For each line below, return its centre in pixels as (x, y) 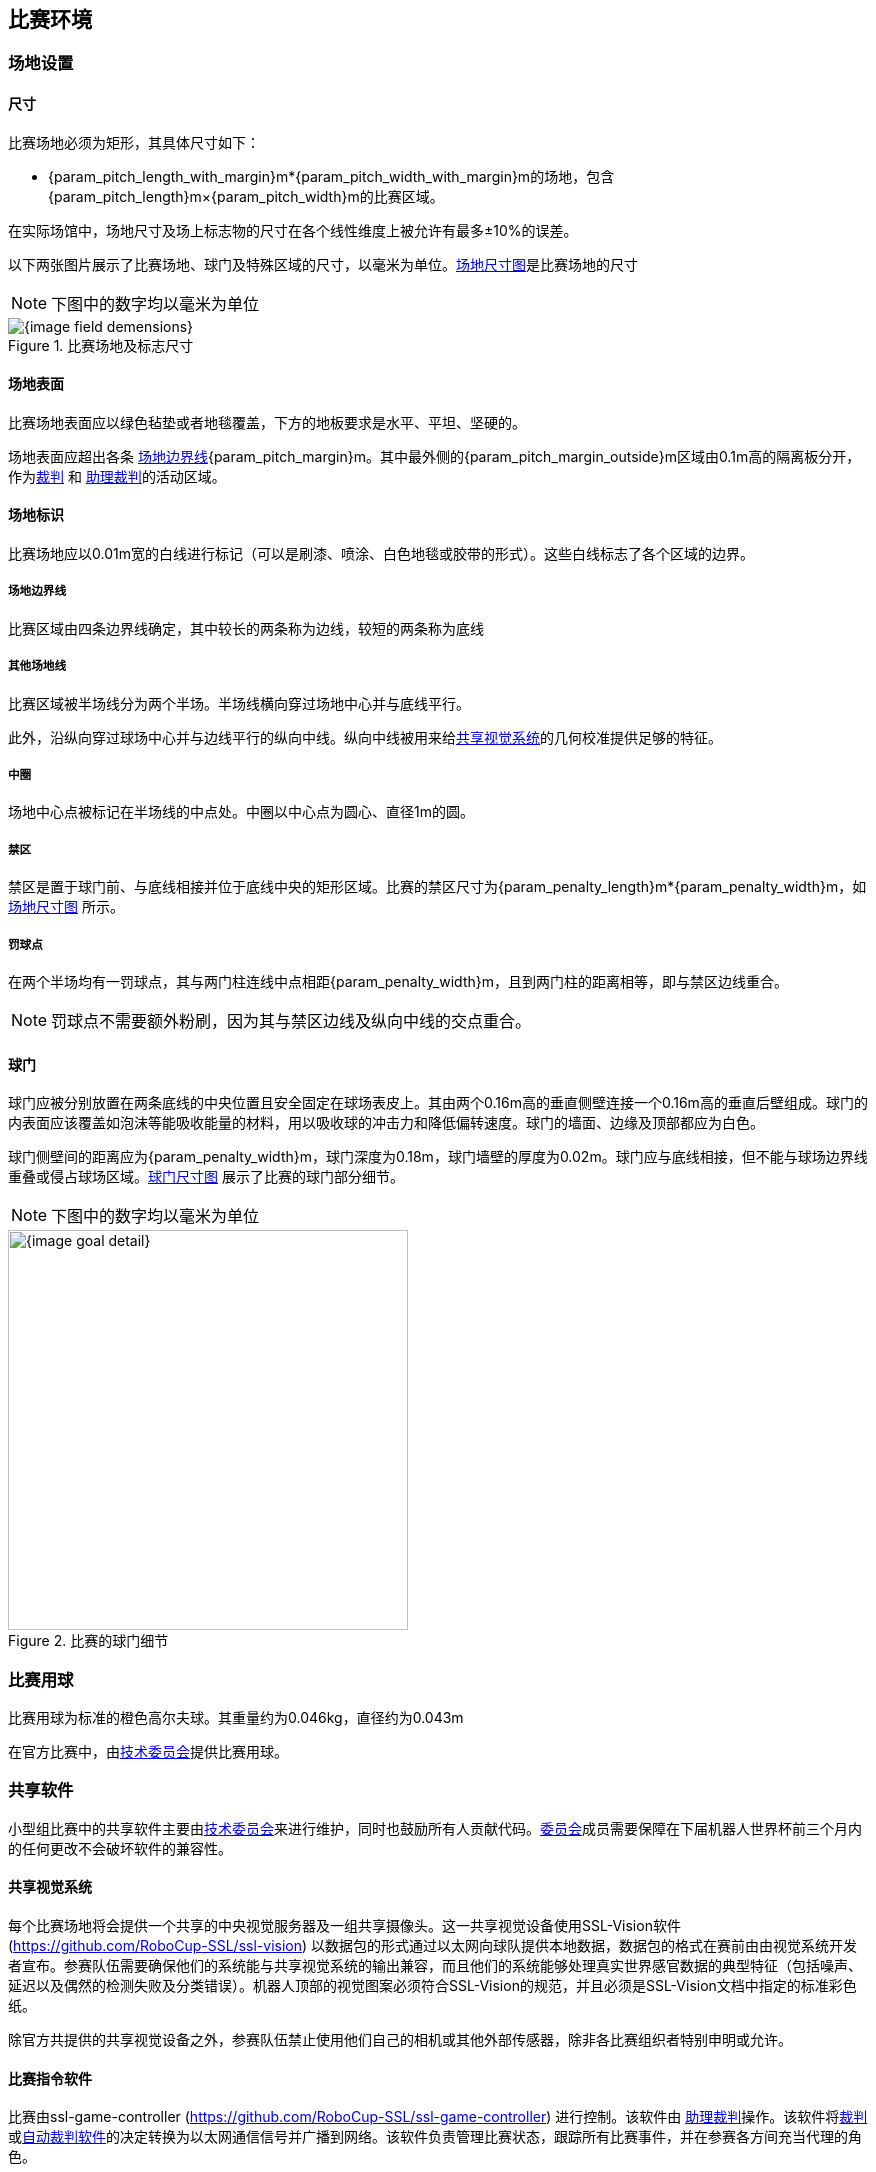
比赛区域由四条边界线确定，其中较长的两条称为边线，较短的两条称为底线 (246, 628)
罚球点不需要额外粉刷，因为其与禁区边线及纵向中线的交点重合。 (291, 1020)
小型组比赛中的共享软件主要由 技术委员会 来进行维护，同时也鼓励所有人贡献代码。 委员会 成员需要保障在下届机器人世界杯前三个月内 (435, 1828)
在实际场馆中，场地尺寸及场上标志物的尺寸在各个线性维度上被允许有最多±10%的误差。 (293, 230)
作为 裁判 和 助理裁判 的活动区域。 (117, 476)
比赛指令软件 (50, 2078)
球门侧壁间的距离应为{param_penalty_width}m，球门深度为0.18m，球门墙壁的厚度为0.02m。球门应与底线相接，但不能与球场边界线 (438, 1157)
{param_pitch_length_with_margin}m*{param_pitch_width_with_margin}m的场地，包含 (331, 176)
